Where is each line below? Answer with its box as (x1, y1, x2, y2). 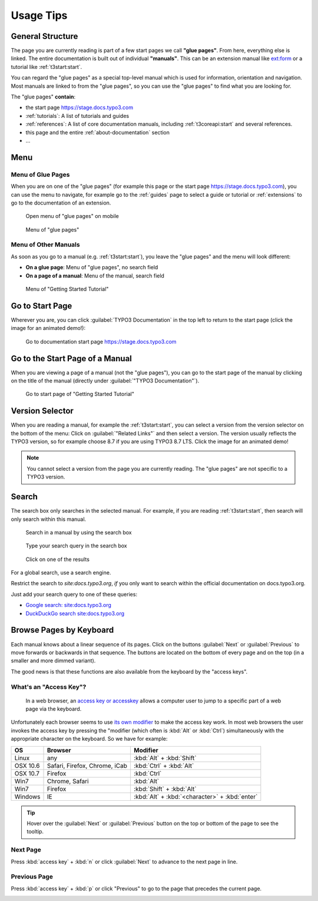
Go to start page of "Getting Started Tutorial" (25, 391, 135, 398)
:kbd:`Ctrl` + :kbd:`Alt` (133, 761, 194, 770)
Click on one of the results (25, 556, 90, 563)
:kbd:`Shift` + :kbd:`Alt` (133, 784, 197, 793)
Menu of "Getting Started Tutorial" (25, 286, 109, 292)
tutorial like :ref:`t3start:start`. (11, 63, 82, 70)
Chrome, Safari (47, 777, 89, 785)
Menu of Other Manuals (11, 240, 80, 249)
